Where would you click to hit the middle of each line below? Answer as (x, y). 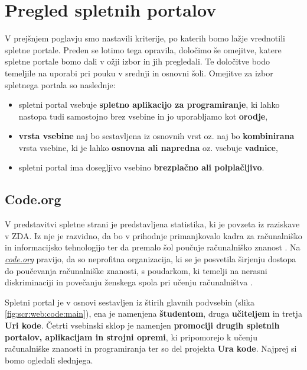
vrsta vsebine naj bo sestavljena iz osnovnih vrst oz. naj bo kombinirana (156, 136)
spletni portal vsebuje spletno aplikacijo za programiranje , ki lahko (149, 104)
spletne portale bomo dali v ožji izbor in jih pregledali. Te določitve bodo (138, 61)
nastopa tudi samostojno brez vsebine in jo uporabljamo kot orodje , (143, 116)
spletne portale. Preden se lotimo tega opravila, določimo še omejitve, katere (143, 49)
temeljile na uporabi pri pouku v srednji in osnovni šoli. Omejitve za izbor (139, 73)
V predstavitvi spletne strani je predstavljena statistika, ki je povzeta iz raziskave (152, 224)
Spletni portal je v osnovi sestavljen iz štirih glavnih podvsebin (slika (130, 302)
